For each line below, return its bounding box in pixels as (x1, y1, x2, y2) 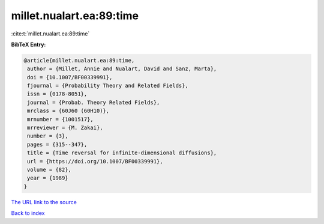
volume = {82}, (27, 166, 72, 173)
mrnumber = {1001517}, (27, 116, 94, 123)
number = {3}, (27, 133, 68, 139)
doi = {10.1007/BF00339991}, (27, 74, 113, 80)
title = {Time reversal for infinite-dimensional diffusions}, (27, 150, 217, 156)
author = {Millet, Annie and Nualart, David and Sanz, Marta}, (27, 65, 217, 72)
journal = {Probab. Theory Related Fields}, (27, 99, 160, 106)
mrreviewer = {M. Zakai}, (27, 124, 103, 132)
